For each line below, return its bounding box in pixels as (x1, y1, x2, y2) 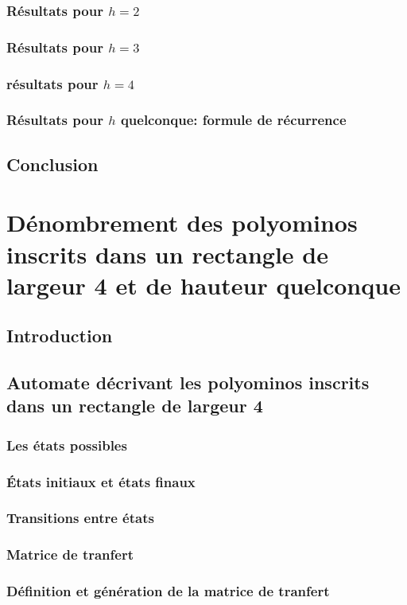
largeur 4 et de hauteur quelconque (6, 268, 401, 301)
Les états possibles (6, 435, 127, 455)
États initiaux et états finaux (6, 471, 196, 491)
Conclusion (6, 151, 99, 176)
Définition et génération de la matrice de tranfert (6, 581, 330, 601)
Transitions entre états (6, 508, 154, 528)
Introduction (6, 323, 113, 348)
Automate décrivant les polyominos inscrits (6, 370, 370, 395)
